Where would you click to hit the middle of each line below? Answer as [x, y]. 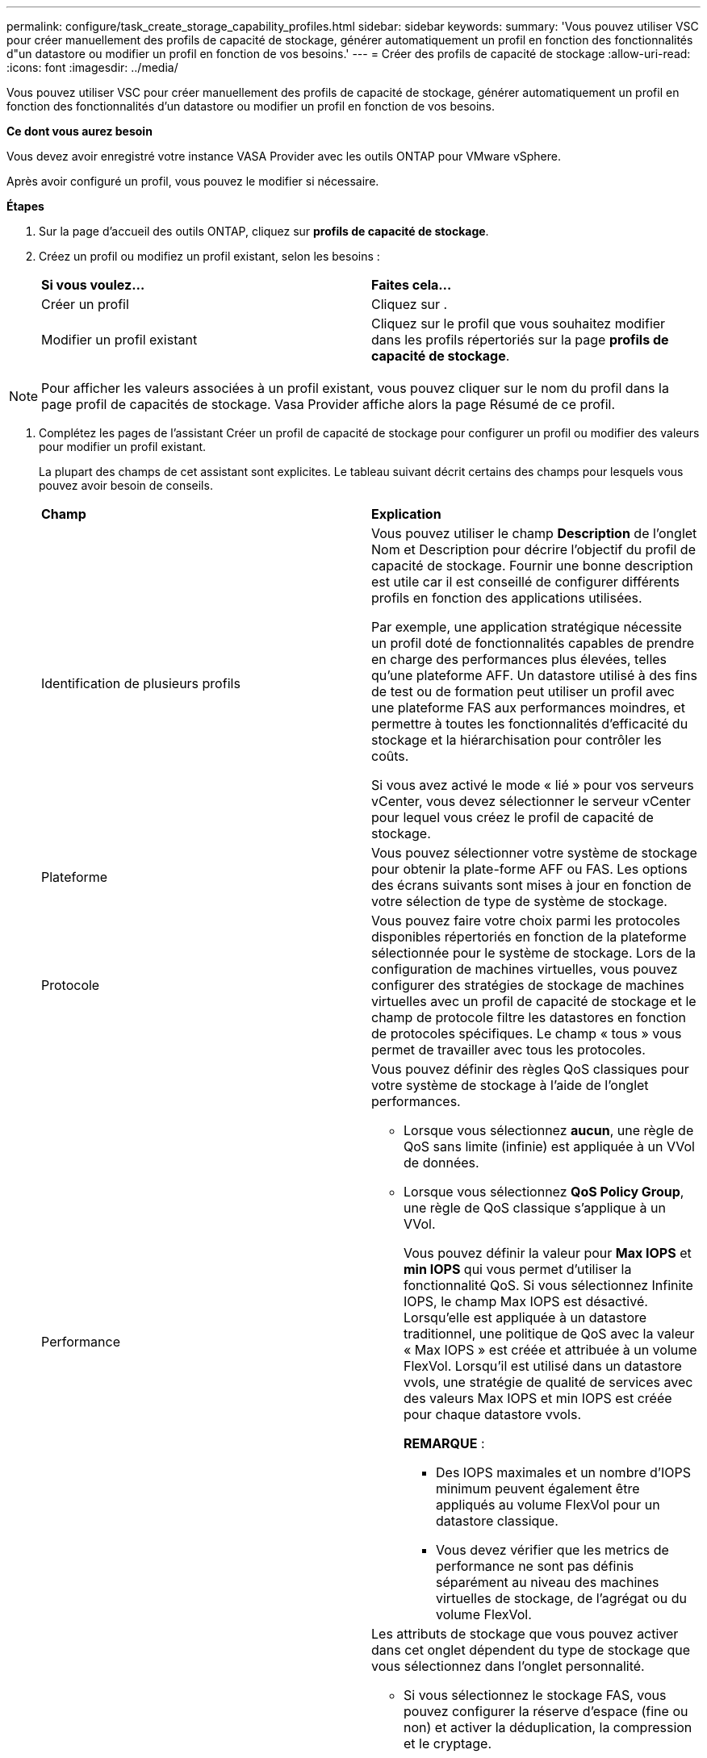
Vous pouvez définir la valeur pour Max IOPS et [548, 1253]
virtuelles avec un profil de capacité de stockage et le [534, 1001]
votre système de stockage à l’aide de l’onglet [510, 1085]
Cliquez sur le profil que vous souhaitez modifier [519, 324]
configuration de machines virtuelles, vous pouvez [525, 969]
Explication [406, 514]
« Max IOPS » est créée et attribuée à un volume [550, 1350]
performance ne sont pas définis [535, 1566]
